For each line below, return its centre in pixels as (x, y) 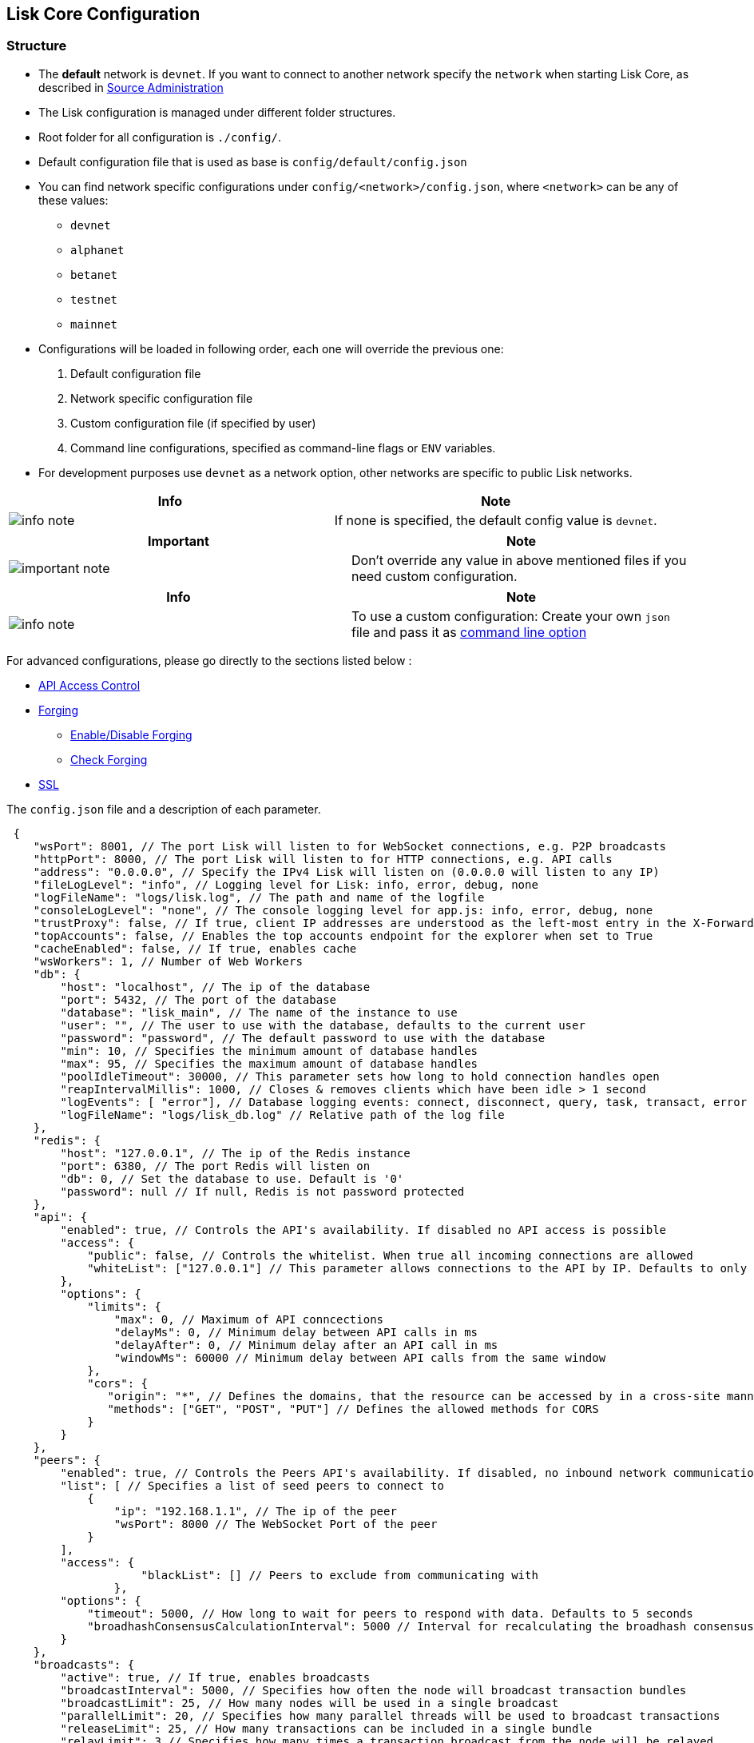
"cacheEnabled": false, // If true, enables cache (195, 948)
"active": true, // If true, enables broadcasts (215, 1677)
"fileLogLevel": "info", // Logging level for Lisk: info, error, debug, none (286, 884)
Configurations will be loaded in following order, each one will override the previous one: (271, 348)
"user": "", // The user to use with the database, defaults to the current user (323, 1025)
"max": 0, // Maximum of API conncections (249, 1319)
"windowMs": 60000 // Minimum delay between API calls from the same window (360, 1357)
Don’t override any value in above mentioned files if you (519, 560)
